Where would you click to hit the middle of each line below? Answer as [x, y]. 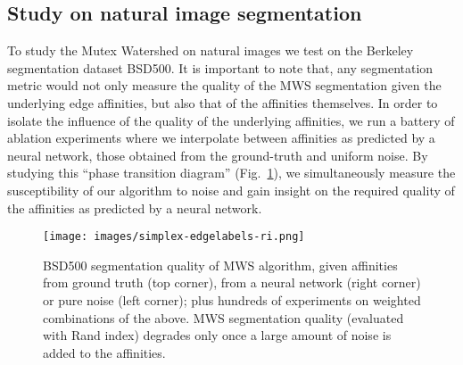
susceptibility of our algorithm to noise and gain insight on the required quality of [231, 190]
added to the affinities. [104, 352]
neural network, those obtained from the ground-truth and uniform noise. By [218, 155]
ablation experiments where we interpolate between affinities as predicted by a [221, 138]
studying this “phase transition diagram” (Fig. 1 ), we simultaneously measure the [231, 173]
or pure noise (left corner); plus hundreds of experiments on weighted [232, 299]
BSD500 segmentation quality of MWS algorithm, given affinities [220, 265]
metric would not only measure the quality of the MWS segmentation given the [224, 85]
